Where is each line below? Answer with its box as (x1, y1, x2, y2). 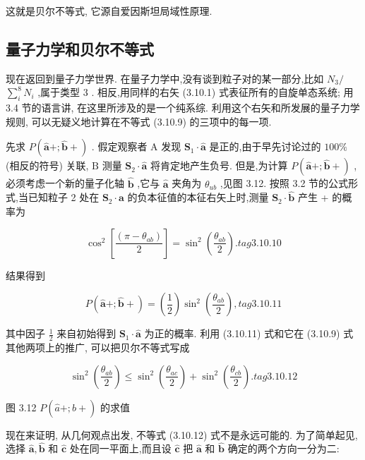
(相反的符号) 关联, (6, 158, 89, 173)
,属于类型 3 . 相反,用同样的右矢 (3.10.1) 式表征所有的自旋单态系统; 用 (37, 85, 354, 99)
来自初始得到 (56, 326, 116, 341)
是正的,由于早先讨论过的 (209, 139, 321, 154)
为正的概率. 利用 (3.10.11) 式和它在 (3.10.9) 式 (144, 326, 354, 341)
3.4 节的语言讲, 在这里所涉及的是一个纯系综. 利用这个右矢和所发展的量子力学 (6, 100, 360, 115)
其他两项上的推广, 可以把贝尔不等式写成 (6, 340, 190, 355)
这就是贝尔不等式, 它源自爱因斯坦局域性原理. (6, 4, 213, 18)
